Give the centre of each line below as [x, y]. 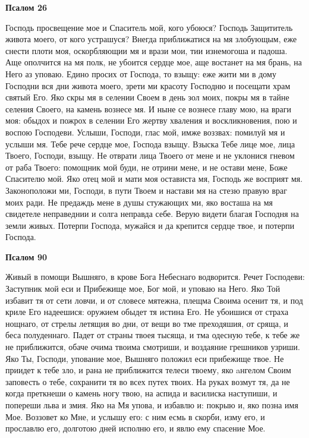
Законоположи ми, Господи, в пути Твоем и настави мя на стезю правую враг [146, 190]
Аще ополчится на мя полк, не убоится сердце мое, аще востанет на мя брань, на [154, 62]
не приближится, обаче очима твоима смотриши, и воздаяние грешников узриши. [153, 347]
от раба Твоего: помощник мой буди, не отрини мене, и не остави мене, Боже [146, 167]
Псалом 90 [26, 256]
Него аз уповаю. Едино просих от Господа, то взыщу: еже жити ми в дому [141, 73]
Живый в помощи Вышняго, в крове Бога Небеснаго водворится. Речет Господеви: [155, 277]
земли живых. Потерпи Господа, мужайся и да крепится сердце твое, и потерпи [150, 225]
